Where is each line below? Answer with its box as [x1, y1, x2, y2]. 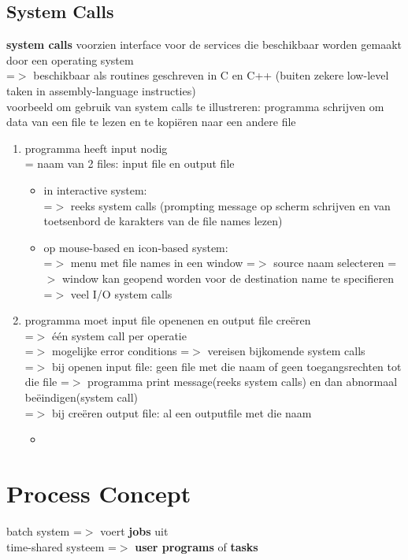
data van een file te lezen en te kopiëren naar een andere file [6, 113, 296, 130]
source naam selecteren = [273, 254, 397, 271]
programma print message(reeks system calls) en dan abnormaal [87, 373, 398, 390]
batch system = [6, 522, 82, 539]
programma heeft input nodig [24, 139, 168, 156]
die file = [24, 373, 69, 390]
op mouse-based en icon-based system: [43, 239, 228, 255]
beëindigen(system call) [24, 389, 139, 406]
